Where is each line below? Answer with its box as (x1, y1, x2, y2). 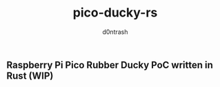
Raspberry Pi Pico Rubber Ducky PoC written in (6, 59, 213, 70)
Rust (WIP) (6, 70, 54, 81)
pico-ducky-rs (72, 5, 158, 21)
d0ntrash (102, 28, 128, 36)
